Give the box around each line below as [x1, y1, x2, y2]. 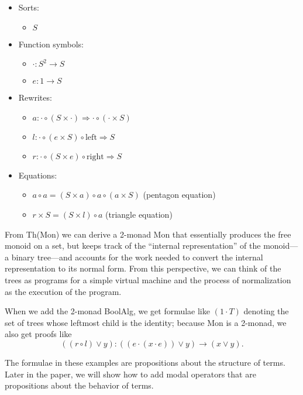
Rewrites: [18, 91, 52, 104]
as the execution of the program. [5, 285, 122, 297]
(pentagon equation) [143, 188, 216, 201]
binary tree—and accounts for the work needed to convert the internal [11, 250, 263, 263]
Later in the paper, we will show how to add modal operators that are [5, 367, 256, 380]
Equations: [18, 169, 57, 181]
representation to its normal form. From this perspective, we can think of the [5, 262, 281, 274]
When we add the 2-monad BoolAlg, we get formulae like [5, 305, 210, 317]
